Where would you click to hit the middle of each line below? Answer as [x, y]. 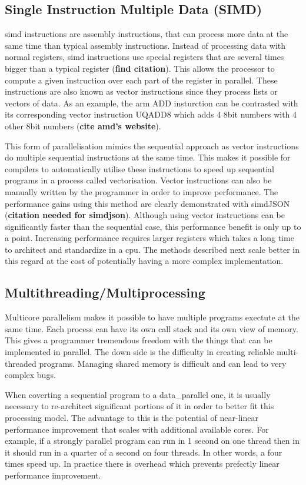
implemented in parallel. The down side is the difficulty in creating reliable [139, 352]
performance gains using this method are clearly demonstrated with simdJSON [147, 203]
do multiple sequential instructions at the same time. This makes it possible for [148, 157]
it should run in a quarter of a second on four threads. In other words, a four [144, 452]
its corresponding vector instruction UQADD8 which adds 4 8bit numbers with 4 [151, 114]
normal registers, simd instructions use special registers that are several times [144, 57]
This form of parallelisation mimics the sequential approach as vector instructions [152, 145]
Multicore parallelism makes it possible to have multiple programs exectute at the [152, 317]
